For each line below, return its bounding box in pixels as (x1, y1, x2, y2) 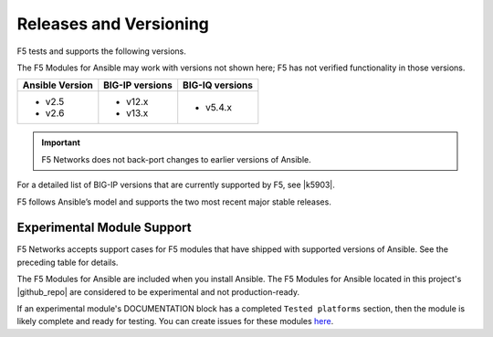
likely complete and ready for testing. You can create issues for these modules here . (16, 316, 334, 327)
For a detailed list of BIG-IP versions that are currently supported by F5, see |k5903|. (16, 179, 335, 191)
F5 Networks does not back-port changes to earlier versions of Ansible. (41, 153, 312, 164)
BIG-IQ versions (183, 79, 253, 91)
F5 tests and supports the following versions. (16, 46, 186, 57)
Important (41, 137, 81, 148)
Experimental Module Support (16, 220, 192, 236)
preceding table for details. (16, 257, 119, 268)
